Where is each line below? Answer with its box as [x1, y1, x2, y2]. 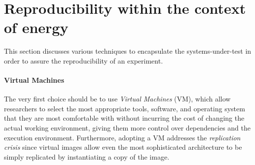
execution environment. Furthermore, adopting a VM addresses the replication [4, 132, 241, 142]
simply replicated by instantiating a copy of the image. [4, 151, 170, 162]
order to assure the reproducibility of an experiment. [4, 55, 163, 66]
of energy [4, 17, 69, 37]
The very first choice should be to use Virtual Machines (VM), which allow [4, 94, 231, 104]
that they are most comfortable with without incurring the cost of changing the [4, 113, 245, 123]
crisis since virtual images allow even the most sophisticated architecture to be [4, 142, 242, 152]
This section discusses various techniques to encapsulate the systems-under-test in [4, 46, 252, 56]
